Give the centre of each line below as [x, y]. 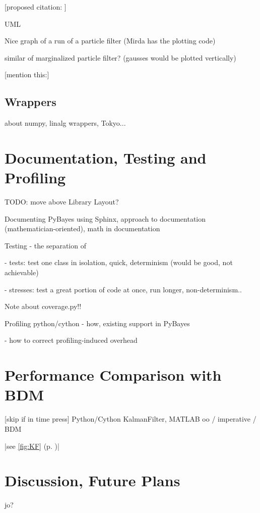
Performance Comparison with [113, 375]
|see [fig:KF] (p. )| [32, 446]
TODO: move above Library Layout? [62, 202]
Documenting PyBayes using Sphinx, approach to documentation [105, 218]
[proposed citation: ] [36, 7]
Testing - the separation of [45, 245]
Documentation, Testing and [106, 157]
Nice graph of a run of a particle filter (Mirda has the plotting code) [110, 41]
